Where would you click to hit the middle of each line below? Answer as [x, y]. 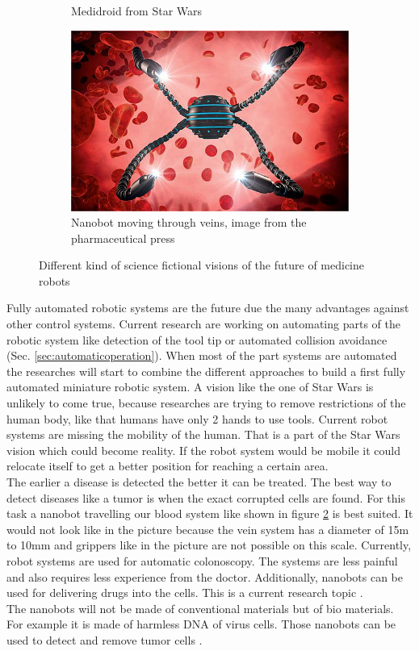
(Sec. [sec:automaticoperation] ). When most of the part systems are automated [202, 355]
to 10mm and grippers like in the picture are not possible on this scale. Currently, [209, 545]
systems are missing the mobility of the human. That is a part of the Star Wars [203, 434]
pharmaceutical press [123, 238]
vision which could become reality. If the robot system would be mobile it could [203, 450]
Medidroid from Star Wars [137, 10]
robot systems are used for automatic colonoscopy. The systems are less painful [202, 560]
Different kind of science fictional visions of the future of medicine [202, 265]
